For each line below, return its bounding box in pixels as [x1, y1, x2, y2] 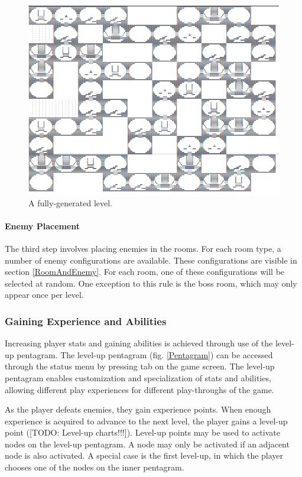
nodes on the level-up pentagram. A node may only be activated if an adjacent [5, 437, 290, 450]
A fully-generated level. [28, 196, 112, 209]
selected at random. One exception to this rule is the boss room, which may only [5, 277, 297, 289]
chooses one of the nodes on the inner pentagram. [5, 461, 184, 473]
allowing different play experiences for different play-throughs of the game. [5, 383, 274, 395]
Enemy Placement [5, 219, 80, 232]
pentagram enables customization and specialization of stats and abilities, [5, 371, 271, 384]
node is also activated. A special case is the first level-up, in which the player [5, 449, 284, 462]
